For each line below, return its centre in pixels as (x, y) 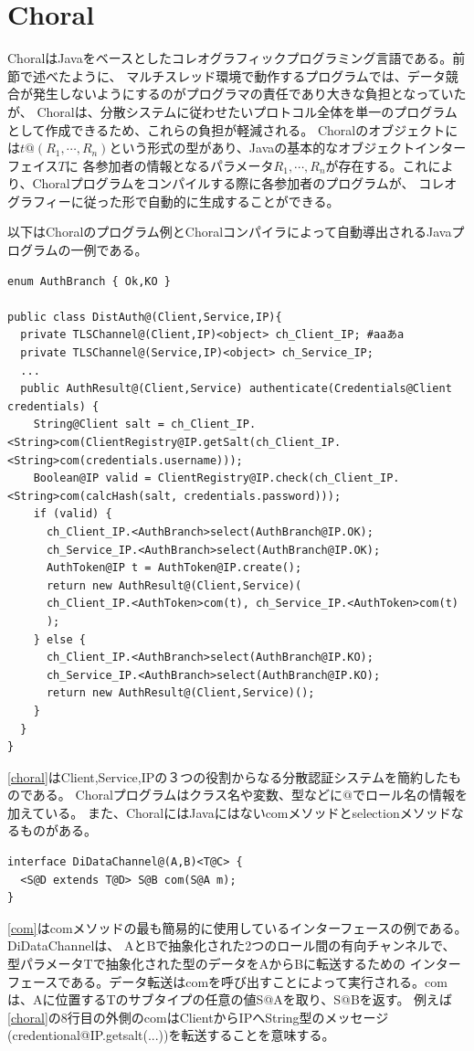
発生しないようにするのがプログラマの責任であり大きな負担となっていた (249, 94)
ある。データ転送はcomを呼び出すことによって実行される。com (259, 981)
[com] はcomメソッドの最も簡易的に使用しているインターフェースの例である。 (237, 927)
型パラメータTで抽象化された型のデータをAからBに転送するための (207, 964)
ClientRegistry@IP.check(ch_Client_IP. (279, 478)
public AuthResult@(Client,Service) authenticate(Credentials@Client (236, 389)
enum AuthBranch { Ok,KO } (89, 281)
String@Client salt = (99, 425)
